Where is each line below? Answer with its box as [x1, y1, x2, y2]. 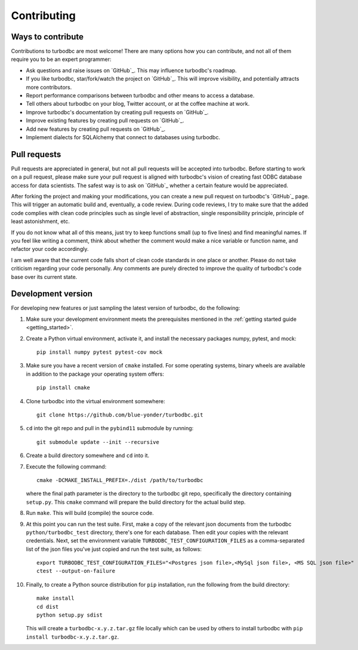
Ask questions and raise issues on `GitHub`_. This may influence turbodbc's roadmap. [26, 66, 237, 74]
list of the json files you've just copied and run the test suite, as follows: [26, 545, 202, 553]
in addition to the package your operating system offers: [26, 370, 164, 378]
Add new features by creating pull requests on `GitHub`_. [26, 125, 166, 133]
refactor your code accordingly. [11, 246, 89, 253]
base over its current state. [11, 273, 78, 280]
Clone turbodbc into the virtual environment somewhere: [26, 397, 165, 404]
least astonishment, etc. [11, 218, 70, 225]
